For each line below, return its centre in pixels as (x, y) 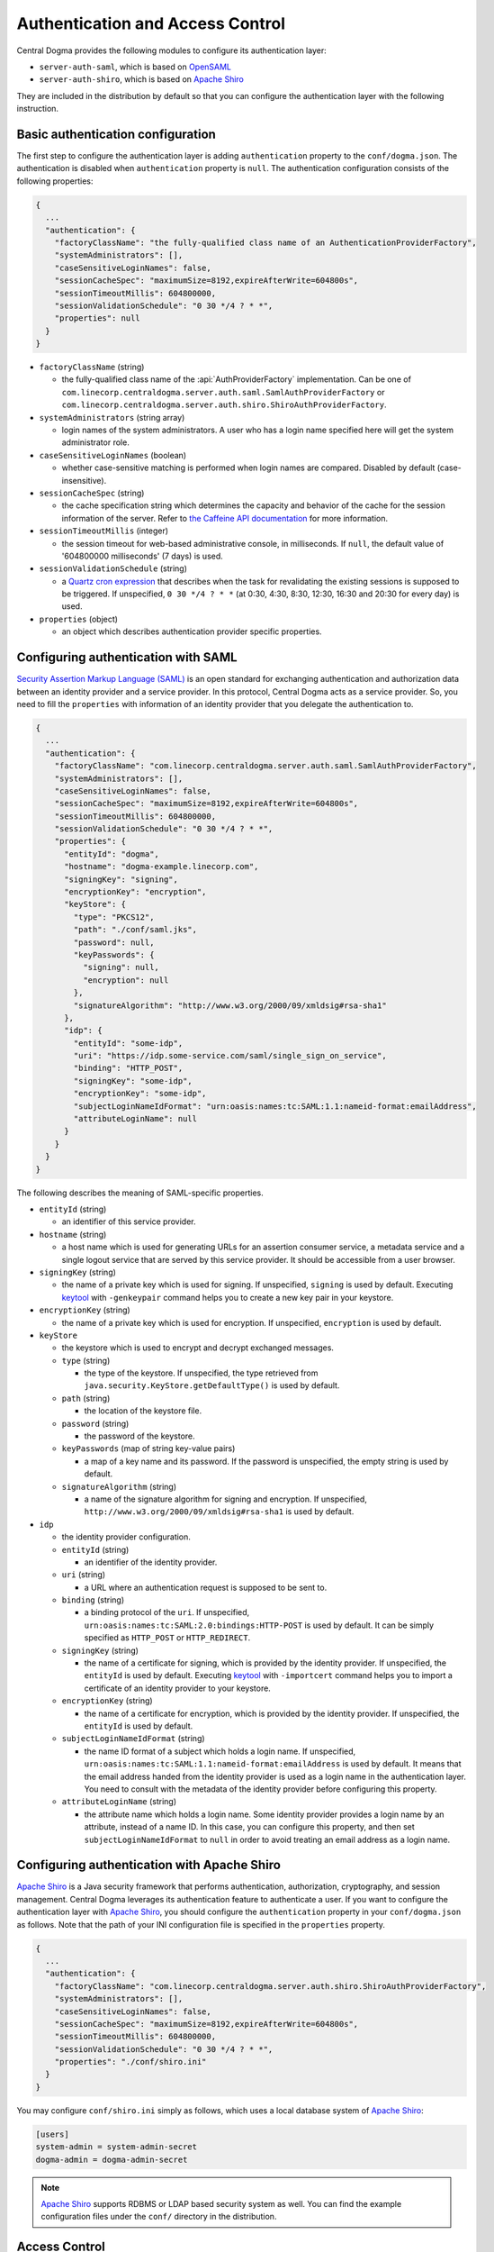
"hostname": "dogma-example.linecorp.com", (162, 867)
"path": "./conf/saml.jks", (135, 930)
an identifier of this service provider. (129, 1221)
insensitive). (84, 480)
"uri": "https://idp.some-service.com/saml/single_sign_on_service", (230, 1056)
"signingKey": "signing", (121, 879)
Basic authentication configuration (116, 134)
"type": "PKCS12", (114, 917)
